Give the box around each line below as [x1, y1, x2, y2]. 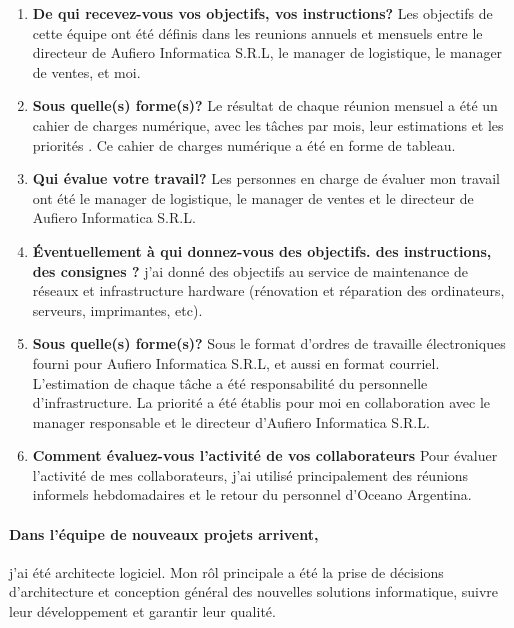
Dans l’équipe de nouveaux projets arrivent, [9, 523, 319, 544]
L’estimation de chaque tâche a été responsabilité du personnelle [32, 372, 428, 393]
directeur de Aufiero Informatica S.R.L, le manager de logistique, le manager [32, 42, 503, 63]
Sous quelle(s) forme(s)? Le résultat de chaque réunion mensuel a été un [32, 95, 498, 116]
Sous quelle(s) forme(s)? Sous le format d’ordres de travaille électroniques [32, 333, 506, 354]
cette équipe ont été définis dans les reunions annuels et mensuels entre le [32, 22, 483, 43]
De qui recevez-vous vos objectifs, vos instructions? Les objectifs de [32, 3, 493, 23]
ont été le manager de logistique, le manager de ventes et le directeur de [32, 187, 474, 208]
